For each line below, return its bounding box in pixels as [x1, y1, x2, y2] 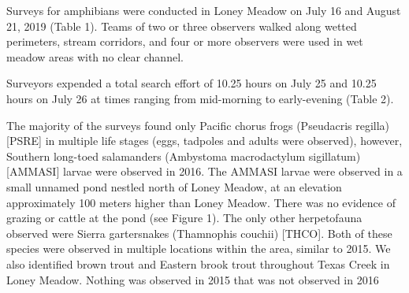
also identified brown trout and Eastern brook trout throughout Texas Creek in [6, 255, 390, 272]
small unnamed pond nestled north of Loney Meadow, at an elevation [6, 178, 342, 195]
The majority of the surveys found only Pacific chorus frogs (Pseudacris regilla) [6, 117, 390, 133]
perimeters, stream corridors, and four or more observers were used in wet [6, 33, 363, 50]
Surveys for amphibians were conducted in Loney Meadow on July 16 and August [6, 2, 401, 18]
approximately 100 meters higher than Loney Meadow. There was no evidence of [6, 194, 396, 210]
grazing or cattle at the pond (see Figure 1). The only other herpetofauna [6, 210, 363, 226]
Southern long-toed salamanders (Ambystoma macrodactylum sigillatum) [6, 147, 361, 164]
